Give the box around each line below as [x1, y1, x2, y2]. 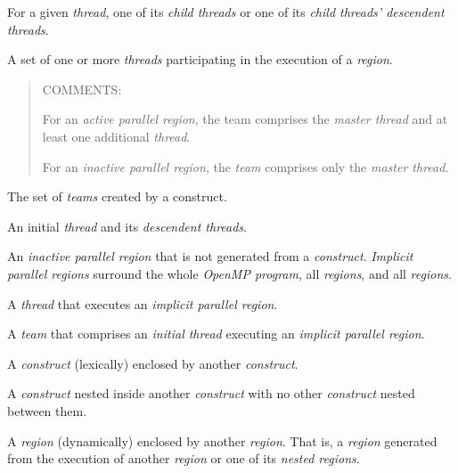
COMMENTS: [42, 79, 122, 98]
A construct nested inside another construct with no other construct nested [7, 384, 415, 403]
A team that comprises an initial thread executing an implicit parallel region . [7, 324, 425, 343]
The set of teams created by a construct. [7, 187, 227, 206]
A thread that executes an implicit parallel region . [7, 294, 278, 313]
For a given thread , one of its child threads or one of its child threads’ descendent [7, 3, 445, 20]
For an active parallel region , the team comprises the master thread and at [42, 110, 448, 128]
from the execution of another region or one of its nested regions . [7, 449, 360, 468]
